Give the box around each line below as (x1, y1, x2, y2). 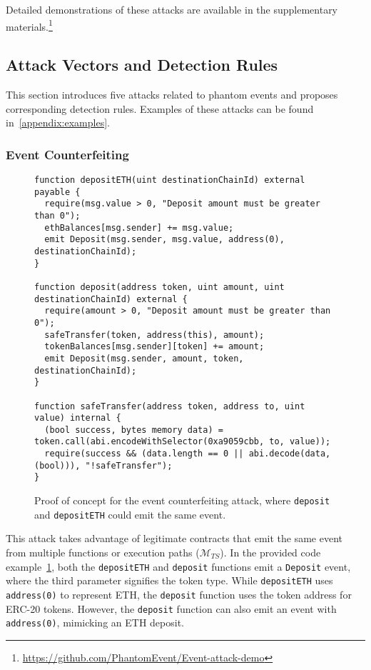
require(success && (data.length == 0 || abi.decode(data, (44, 449, 331, 459)
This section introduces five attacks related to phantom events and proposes (6, 87, 338, 102)
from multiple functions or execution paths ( (6, 545, 200, 560)
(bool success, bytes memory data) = (44, 424, 223, 435)
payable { (34, 186, 81, 197)
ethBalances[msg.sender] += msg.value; (44, 222, 234, 233)
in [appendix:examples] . (6, 115, 110, 130)
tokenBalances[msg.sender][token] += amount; (44, 341, 265, 352)
